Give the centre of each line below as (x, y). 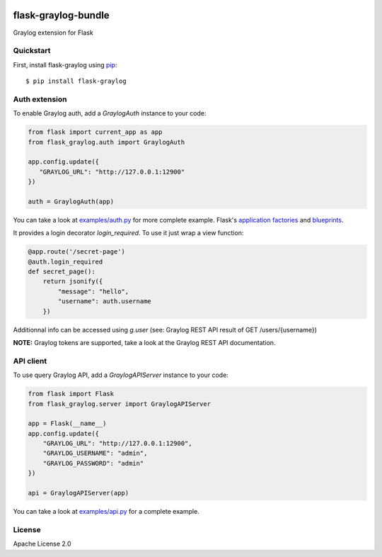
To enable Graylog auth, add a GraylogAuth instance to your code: (110, 113)
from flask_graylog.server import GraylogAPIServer (120, 404)
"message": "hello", (93, 291)
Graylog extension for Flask (53, 33)
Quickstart (32, 51)
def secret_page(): (62, 272)
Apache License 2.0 (42, 544)
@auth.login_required (65, 261)
